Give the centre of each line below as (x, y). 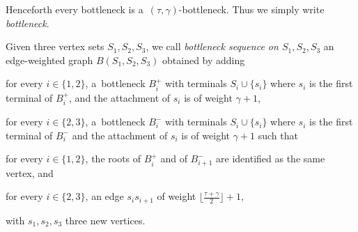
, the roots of (113, 158)
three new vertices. (105, 220)
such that (278, 135)
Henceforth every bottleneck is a (75, 9)
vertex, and (30, 172)
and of (174, 158)
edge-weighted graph (49, 60)
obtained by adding (204, 60)
